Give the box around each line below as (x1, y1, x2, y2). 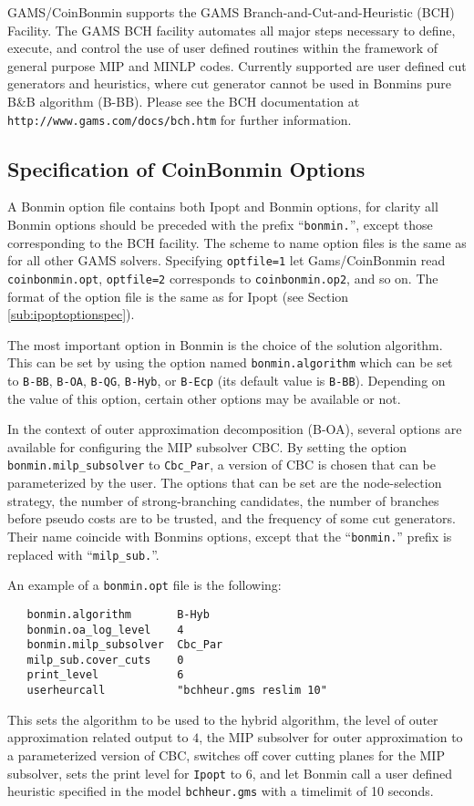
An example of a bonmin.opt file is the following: (7, 575, 282, 594)
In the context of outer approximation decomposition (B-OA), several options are (7, 419, 462, 439)
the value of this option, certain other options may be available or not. (7, 388, 401, 408)
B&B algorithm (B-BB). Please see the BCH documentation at (7, 91, 360, 110)
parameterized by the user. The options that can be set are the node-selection (7, 473, 442, 492)
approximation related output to (7, 728, 189, 747)
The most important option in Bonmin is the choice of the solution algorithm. (7, 335, 443, 354)
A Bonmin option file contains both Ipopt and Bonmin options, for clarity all (7, 197, 438, 216)
